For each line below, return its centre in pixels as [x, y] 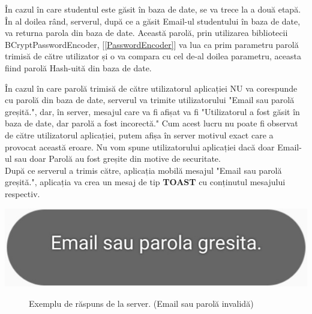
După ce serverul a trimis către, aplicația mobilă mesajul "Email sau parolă [143, 170]
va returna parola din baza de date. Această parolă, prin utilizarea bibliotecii [146, 33]
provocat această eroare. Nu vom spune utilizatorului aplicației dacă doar [140, 147]
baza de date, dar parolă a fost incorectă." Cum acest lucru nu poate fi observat [151, 123]
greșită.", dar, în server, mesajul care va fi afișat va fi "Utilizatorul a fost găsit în [152, 111]
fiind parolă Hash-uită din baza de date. [78, 67]
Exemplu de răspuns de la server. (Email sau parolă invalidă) [141, 303]
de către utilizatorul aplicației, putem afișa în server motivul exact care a [139, 135]
